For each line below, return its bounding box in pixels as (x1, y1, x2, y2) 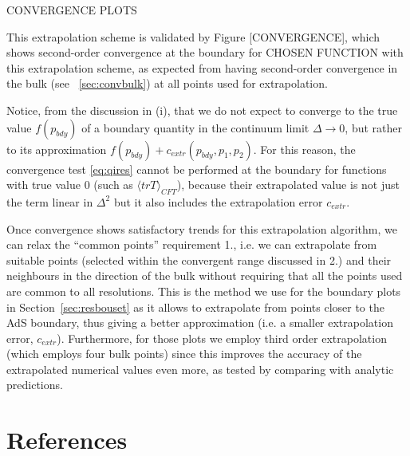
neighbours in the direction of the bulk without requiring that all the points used (6, 267, 403, 284)
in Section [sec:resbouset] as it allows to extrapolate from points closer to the (6, 298, 384, 315)
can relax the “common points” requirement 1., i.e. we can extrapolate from (6, 236, 377, 253)
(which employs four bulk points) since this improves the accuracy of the (6, 345, 362, 362)
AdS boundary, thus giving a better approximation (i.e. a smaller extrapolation (6, 314, 393, 331)
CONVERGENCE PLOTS (6, 2, 137, 18)
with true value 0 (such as (6, 176, 133, 193)
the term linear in (6, 193, 93, 210)
